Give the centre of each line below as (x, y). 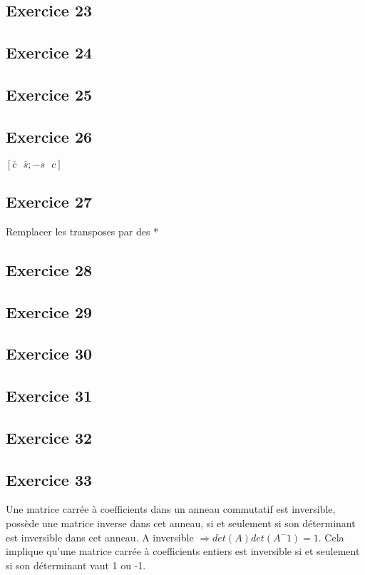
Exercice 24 (49, 52)
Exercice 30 (49, 353)
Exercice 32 (49, 437)
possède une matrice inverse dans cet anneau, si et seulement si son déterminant (181, 523)
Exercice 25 (49, 94)
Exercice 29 (49, 311)
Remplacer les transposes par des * (82, 231)
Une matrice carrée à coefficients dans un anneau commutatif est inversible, (171, 509)
